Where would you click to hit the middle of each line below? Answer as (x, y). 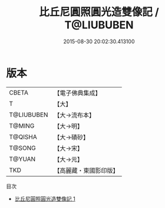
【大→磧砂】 (72, 137)
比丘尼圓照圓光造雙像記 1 (45, 199)
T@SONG (23, 148)
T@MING (22, 126)
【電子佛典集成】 (77, 93)
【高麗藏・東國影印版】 (86, 170)
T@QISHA (23, 136)
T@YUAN (22, 159)
